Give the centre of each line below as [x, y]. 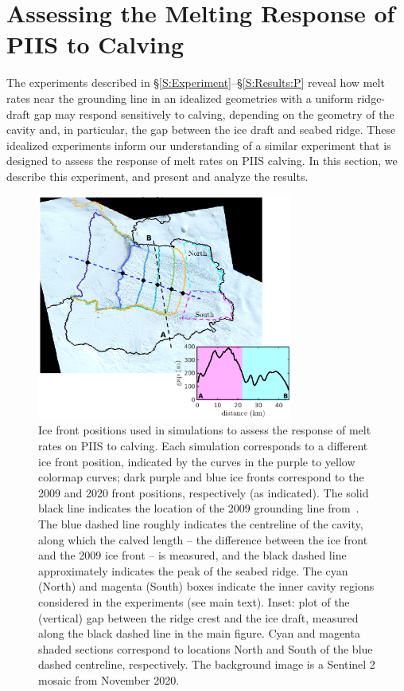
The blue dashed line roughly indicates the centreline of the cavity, [201, 524]
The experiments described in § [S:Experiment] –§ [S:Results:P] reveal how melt [196, 82]
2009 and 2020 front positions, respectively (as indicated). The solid [204, 492]
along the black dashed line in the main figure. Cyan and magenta [199, 633]
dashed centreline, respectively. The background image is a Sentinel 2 [207, 664]
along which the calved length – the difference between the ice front [203, 539]
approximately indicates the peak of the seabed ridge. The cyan [193, 570]
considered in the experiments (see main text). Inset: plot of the [194, 602]
